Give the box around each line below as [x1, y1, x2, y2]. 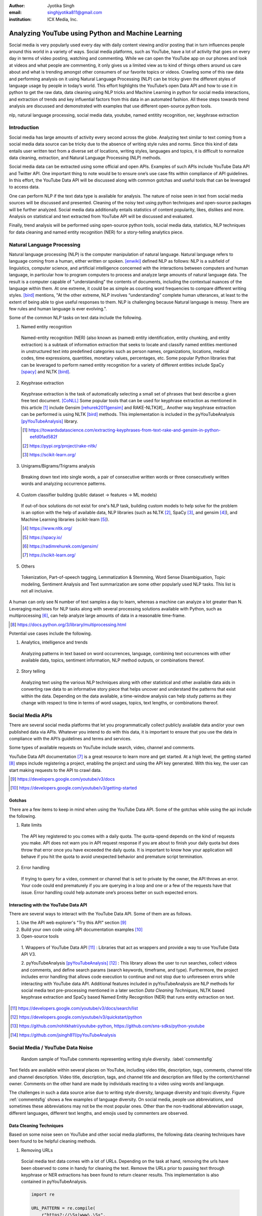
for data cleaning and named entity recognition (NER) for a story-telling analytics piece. [9, 229, 184, 235]
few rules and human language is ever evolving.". [9, 306, 107, 312]
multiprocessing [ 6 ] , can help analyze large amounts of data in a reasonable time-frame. [9, 613, 186, 619]
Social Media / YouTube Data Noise [9, 1044, 93, 1051]
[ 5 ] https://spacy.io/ [22, 534, 63, 540]
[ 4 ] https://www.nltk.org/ [22, 525, 72, 531]
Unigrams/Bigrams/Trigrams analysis [21, 463, 96, 469]
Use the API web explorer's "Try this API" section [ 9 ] [21, 920, 127, 926]
